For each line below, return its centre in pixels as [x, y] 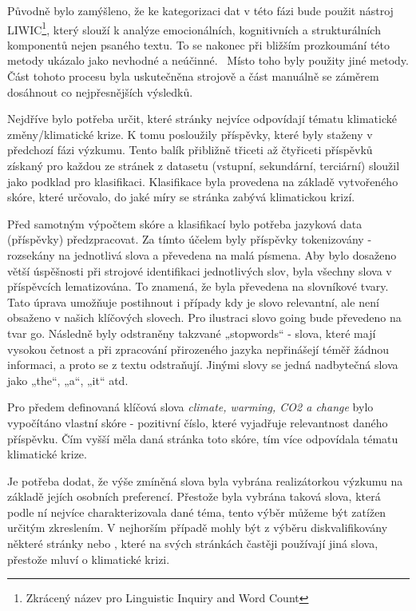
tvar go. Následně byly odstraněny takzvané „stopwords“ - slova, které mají [192, 333]
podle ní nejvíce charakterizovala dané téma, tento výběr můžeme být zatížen [197, 512]
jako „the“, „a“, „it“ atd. [68, 380]
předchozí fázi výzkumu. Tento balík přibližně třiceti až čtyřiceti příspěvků [190, 150]
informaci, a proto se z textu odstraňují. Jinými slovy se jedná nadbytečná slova [203, 365]
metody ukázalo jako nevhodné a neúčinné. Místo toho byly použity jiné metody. [208, 60]
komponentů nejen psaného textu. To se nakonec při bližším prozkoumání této [199, 44]
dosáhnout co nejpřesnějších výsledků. [100, 91]
